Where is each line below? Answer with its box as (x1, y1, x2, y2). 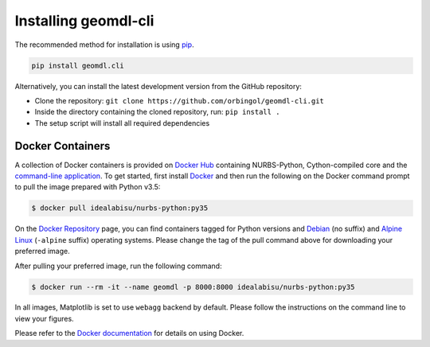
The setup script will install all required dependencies (34, 118, 210, 127)
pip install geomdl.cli (31, 60, 125, 70)
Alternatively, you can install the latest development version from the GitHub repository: (14, 81, 303, 91)
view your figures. (14, 314, 75, 323)
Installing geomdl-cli (14, 12, 154, 29)
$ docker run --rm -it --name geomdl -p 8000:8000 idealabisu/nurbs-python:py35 (31, 283, 355, 291)
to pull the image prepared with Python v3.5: (14, 182, 161, 192)
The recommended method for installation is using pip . (14, 40, 194, 49)
